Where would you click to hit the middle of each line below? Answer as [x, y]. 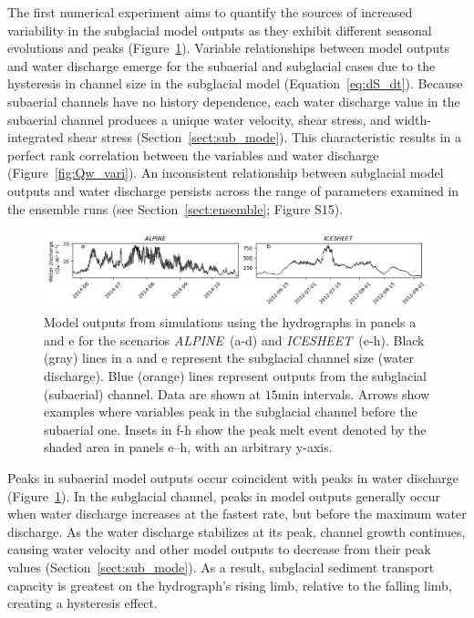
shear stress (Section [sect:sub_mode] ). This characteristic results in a [264, 137]
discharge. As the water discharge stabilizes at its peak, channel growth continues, [237, 531]
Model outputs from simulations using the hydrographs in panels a [230, 322]
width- [413, 119]
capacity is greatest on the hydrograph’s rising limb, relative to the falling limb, [230, 585]
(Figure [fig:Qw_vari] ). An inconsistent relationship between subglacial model [226, 173]
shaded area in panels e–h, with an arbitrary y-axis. [188, 447]
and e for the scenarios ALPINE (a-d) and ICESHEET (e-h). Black [234, 340]
